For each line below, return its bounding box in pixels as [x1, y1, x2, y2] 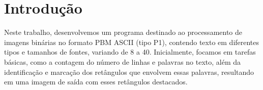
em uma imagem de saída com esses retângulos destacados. [4, 76, 188, 87]
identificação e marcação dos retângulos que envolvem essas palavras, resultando [4, 66, 254, 77]
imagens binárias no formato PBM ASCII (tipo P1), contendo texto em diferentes [4, 36, 259, 47]
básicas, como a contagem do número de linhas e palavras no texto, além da [4, 56, 241, 67]
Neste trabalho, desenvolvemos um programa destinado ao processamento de [4, 27, 243, 37]
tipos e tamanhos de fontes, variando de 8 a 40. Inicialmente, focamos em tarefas [4, 47, 256, 57]
